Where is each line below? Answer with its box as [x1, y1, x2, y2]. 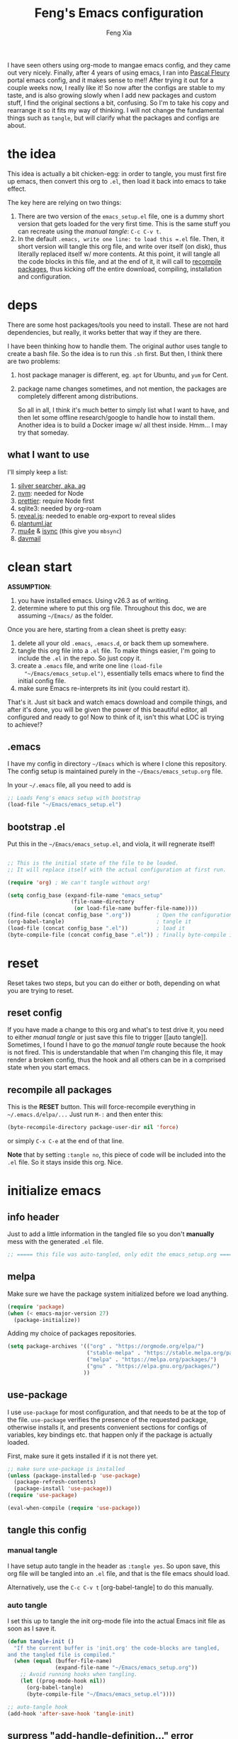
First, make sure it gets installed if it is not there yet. [7, 1452, 158, 1460]
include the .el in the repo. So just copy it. [17, 654, 142, 662]
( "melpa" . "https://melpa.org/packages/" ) [86, 1356, 217, 1363]
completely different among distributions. [17, 391, 138, 400]
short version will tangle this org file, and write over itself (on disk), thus [17, 242, 227, 250]
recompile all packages [7, 1084, 112, 1096]
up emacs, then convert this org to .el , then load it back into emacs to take [7, 177, 227, 185]
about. [7, 121, 26, 129]
